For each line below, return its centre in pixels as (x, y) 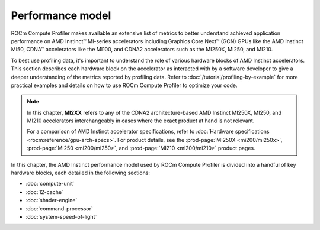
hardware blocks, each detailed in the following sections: (81, 173)
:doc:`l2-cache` (44, 192)
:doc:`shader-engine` (52, 200)
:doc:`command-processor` (59, 208)
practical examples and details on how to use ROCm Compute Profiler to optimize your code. (124, 85)
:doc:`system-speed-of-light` (61, 216)
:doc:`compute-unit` (50, 184)
